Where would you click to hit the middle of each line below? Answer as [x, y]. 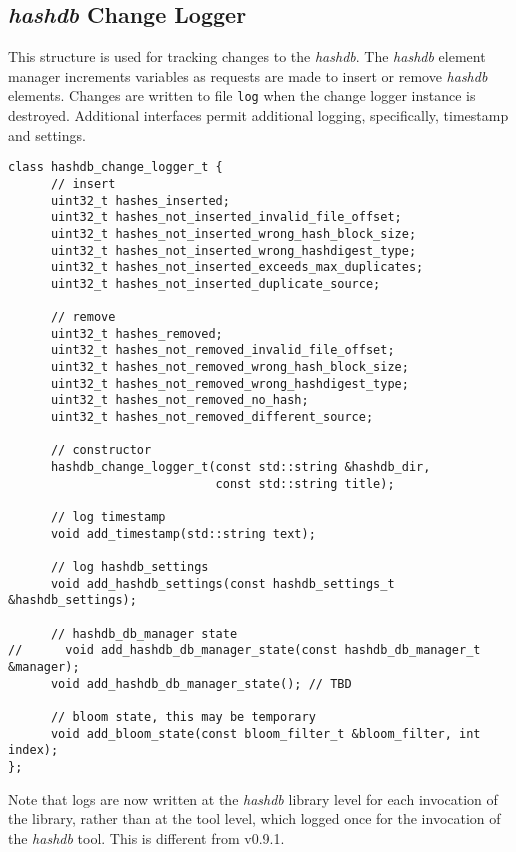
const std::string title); [305, 483]
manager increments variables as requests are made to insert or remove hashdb [248, 75]
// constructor [101, 450]
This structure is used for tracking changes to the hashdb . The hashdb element [247, 56]
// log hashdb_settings [129, 566]
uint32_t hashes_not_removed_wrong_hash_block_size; [229, 367]
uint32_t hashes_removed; [136, 333]
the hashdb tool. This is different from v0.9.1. [146, 837]
